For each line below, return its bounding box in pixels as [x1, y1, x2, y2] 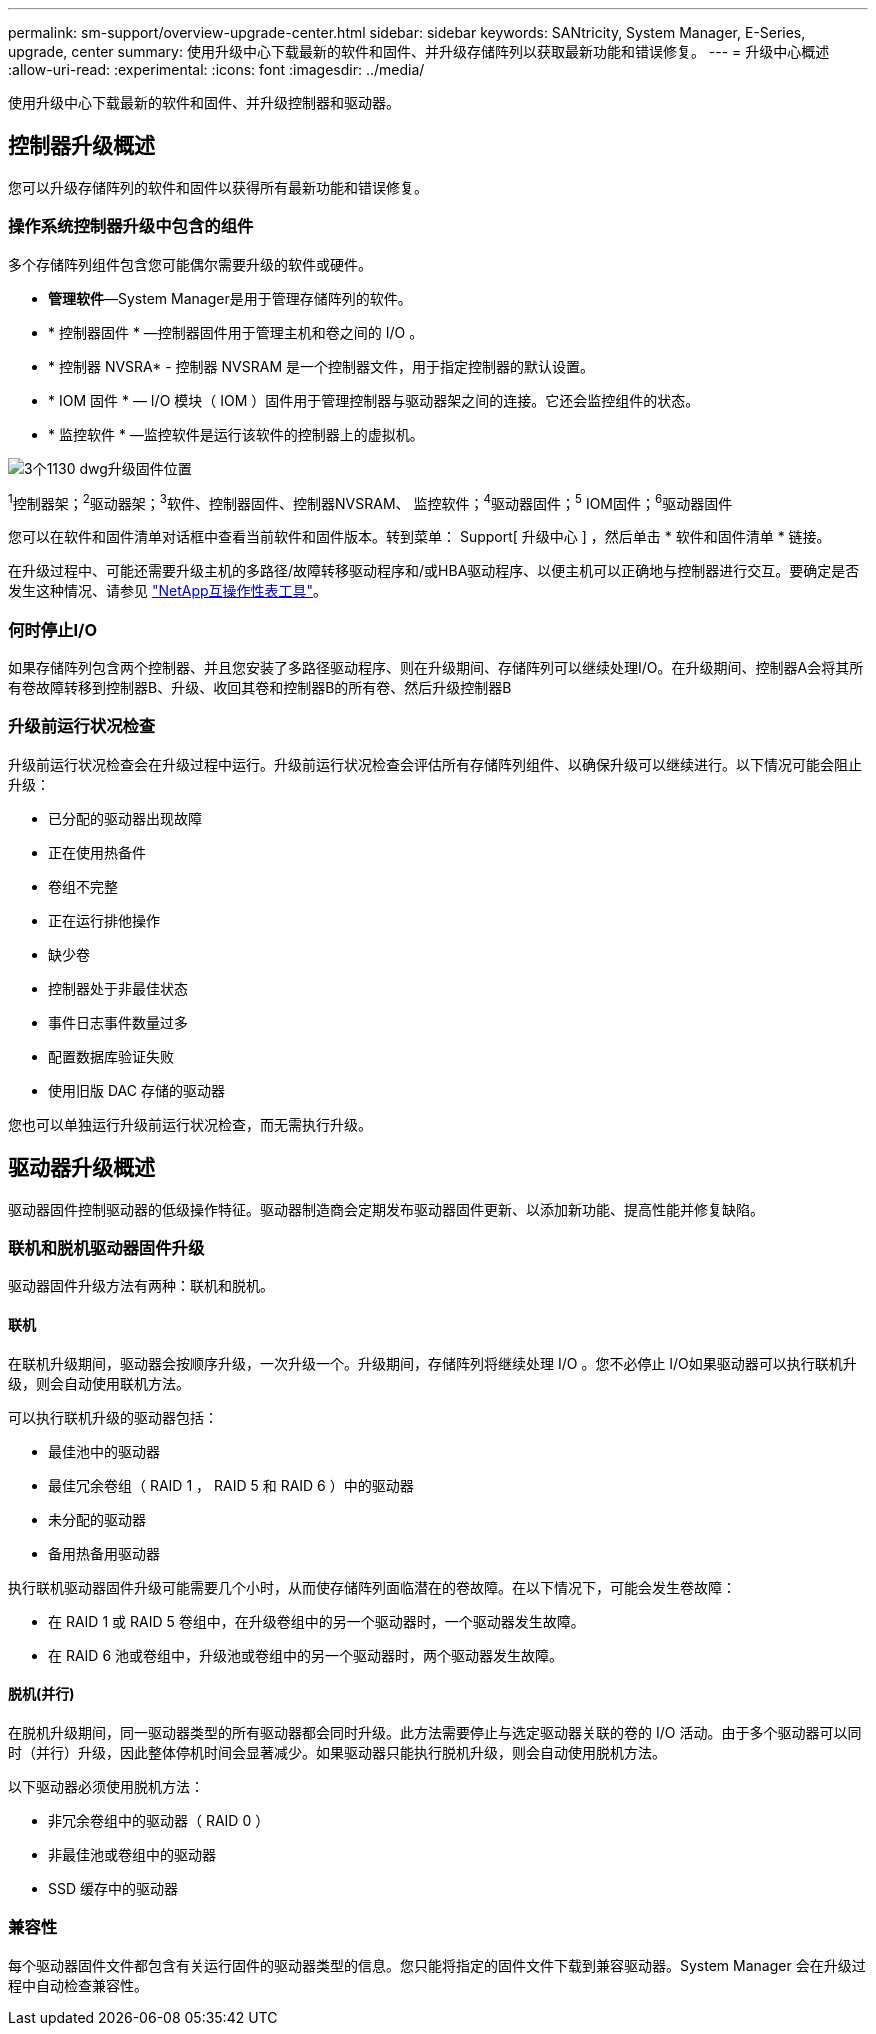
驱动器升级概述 [8, 1155, 155, 1181]
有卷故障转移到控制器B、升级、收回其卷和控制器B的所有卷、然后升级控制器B [8, 679, 512, 696]
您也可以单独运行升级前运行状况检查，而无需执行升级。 [8, 1115, 372, 1133]
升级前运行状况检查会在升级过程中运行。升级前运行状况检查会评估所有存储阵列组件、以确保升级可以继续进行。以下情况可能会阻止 [8, 755, 862, 773]
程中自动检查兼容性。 [8, 1976, 148, 1994]
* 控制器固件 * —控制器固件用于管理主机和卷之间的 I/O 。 [48, 323, 424, 341]
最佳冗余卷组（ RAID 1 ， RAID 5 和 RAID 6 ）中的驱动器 [48, 1476, 414, 1494]
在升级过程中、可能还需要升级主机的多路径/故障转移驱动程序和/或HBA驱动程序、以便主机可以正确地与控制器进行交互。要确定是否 [8, 562, 860, 580]
